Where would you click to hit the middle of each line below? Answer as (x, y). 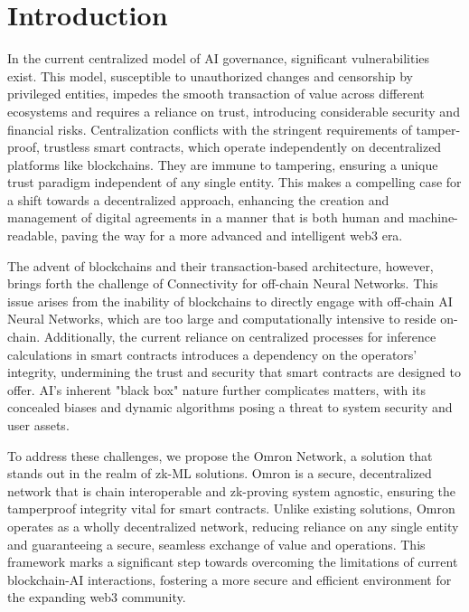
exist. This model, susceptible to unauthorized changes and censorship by (211, 75)
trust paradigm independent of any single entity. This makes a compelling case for (234, 182)
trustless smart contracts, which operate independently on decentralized (243, 147)
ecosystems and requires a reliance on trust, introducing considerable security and (234, 111)
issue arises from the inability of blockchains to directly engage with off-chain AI (230, 301)
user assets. (38, 425)
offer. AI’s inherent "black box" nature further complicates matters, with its (216, 389)
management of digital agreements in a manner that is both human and (206, 217)
